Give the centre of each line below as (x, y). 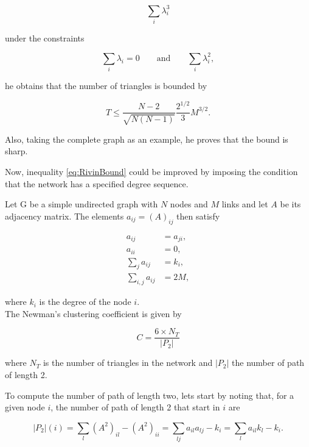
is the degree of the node (85, 302)
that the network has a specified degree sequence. (97, 183)
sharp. (16, 151)
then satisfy (198, 216)
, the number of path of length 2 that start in (135, 407)
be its (290, 204)
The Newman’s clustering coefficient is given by (93, 313)
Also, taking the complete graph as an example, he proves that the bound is (147, 139)
